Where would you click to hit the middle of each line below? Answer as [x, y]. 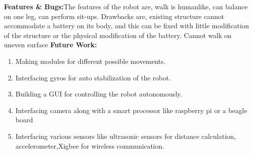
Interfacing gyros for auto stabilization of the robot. [93, 77]
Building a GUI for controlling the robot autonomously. [99, 94]
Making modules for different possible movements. [91, 61]
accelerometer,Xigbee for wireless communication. [90, 145]
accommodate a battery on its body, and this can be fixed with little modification [126, 26]
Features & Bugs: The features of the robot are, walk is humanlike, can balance [126, 6]
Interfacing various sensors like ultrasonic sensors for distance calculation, [126, 136]
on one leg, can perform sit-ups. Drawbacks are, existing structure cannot [114, 16]
